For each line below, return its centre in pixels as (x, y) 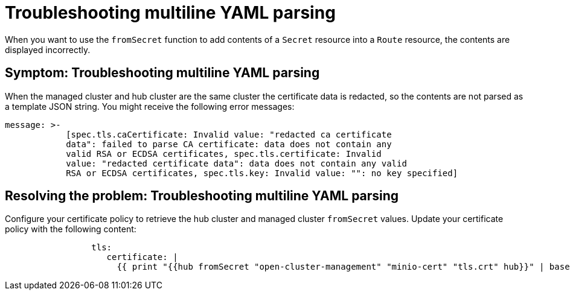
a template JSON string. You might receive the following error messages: (150, 106)
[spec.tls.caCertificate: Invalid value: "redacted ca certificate (229, 134)
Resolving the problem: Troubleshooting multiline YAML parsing (202, 196)
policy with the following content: (71, 229)
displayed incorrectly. (48, 49)
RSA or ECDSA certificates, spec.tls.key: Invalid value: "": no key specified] (262, 173)
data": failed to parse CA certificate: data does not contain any (229, 144)
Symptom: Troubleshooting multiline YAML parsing (162, 73)
